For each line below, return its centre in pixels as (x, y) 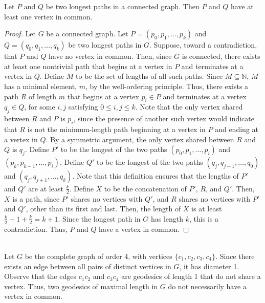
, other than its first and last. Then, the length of (103, 209)
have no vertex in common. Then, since (110, 56)
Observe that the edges (40, 276)
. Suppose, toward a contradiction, (203, 45)
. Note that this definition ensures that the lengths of (156, 175)
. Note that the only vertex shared (189, 107)
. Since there (235, 256)
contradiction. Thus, (36, 229)
